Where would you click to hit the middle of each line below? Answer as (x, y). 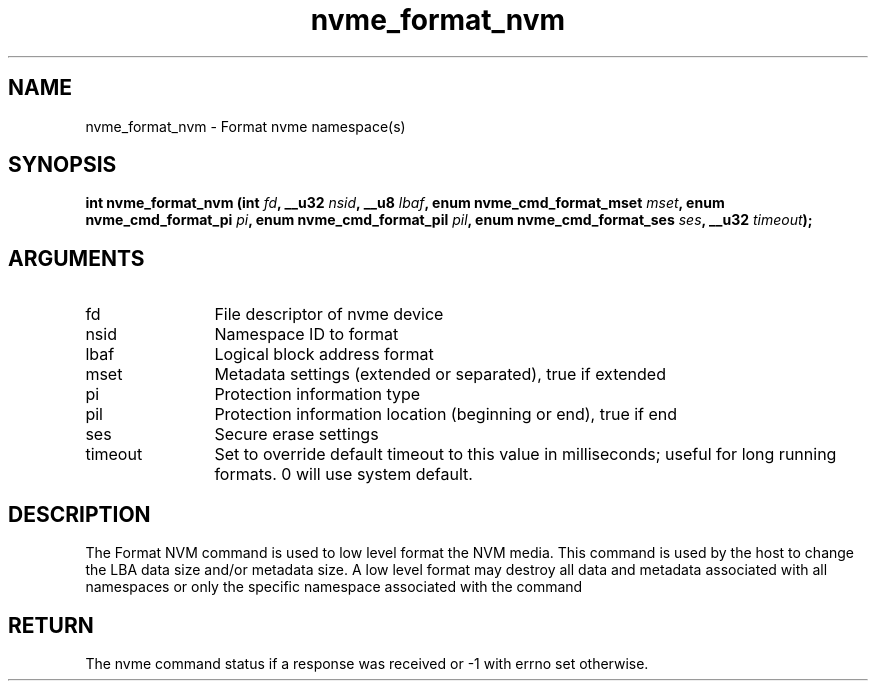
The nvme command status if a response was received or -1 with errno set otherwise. (367, 663)
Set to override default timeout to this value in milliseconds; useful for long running (525, 454)
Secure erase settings (296, 434)
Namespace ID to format (306, 334)
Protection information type (317, 394)
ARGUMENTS (76, 258)
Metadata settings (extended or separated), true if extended (440, 374)
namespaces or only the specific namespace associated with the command (334, 587)
